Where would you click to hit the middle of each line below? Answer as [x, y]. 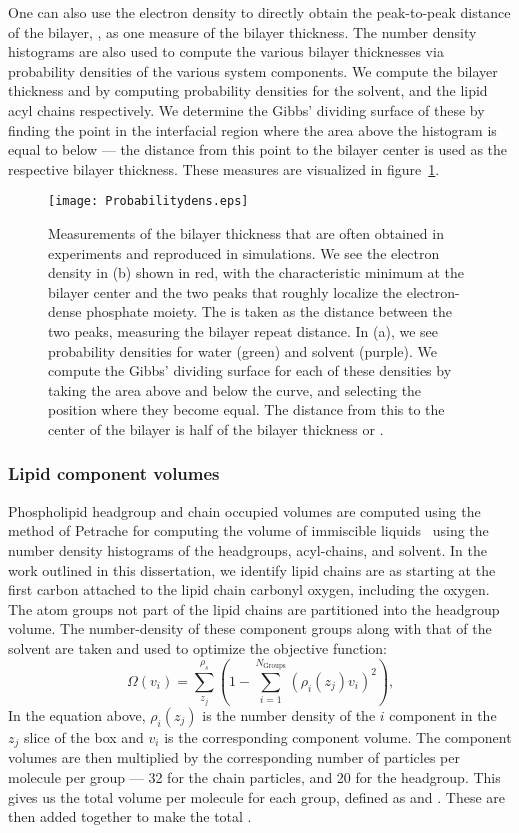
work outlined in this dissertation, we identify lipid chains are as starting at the [252, 569]
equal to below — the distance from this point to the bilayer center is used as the [258, 149]
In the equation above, [77, 714]
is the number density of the [289, 714]
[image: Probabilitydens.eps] [148, 201]
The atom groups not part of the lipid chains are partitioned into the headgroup [254, 608]
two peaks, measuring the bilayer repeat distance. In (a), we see [243, 330]
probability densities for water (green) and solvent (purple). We [242, 350]
